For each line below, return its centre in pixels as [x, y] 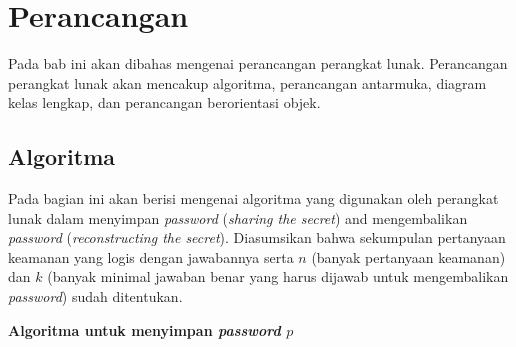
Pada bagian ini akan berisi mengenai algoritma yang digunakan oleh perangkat [253, 198]
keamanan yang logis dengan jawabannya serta [151, 256]
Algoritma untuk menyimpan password [144, 329]
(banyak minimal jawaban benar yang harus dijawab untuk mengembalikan [278, 276]
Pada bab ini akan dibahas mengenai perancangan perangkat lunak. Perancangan [258, 63]
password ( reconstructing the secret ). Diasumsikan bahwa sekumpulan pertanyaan [257, 237]
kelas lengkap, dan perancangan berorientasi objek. [164, 102]
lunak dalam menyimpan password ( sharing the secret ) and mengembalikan [238, 217]
